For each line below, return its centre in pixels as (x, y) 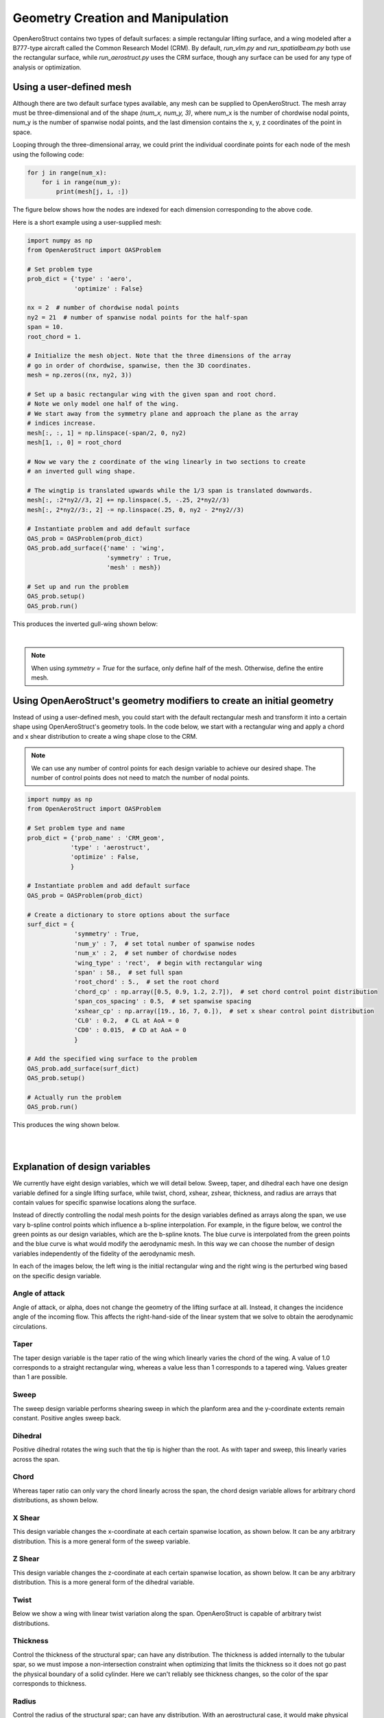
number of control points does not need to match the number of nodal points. (141, 777)
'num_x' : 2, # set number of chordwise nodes (156, 953)
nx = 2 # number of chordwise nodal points (103, 308)
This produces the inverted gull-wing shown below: (85, 624)
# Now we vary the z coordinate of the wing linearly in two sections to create (166, 461)
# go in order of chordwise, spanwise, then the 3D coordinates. (139, 365)
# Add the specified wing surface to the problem (112, 1059)
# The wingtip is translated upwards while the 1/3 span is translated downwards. (170, 490)
